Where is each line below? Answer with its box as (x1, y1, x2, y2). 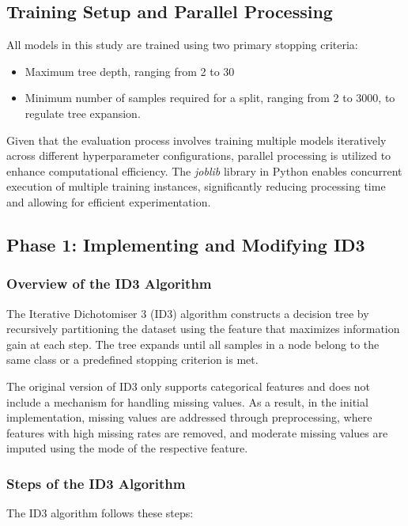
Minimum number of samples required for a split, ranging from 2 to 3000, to (25, 89, 395, 106)
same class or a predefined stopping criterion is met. (6, 351, 259, 368)
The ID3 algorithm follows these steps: (6, 505, 194, 521)
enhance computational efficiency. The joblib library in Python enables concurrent (6, 162, 402, 179)
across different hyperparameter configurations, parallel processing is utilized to (6, 147, 391, 164)
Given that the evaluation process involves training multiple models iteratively (6, 131, 387, 148)
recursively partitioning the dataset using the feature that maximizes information (6, 320, 400, 337)
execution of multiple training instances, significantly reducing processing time (6, 178, 386, 195)
